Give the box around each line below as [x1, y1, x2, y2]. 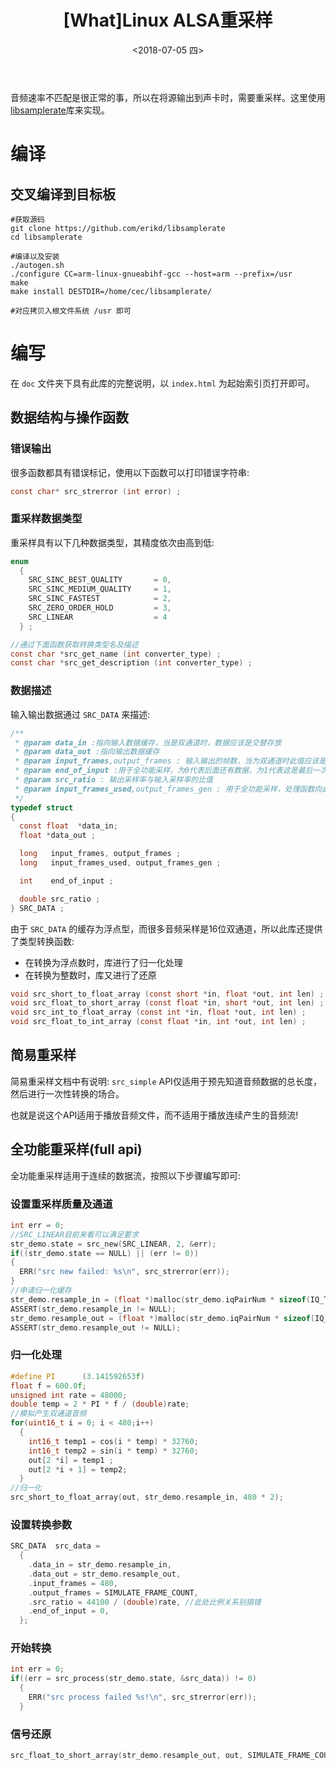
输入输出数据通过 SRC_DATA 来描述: [10, 708, 151, 720]
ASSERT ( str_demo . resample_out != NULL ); [10, 1322, 182, 1333]
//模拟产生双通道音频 [10, 1409, 87, 1419]
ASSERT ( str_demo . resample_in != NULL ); [10, 1304, 177, 1314]
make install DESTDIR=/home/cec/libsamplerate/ [10, 286, 213, 296]
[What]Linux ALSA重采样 [63, 9, 273, 32]
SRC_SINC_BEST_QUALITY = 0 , [28, 575, 172, 585]
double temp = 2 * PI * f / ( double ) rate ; [10, 1399, 190, 1410]
